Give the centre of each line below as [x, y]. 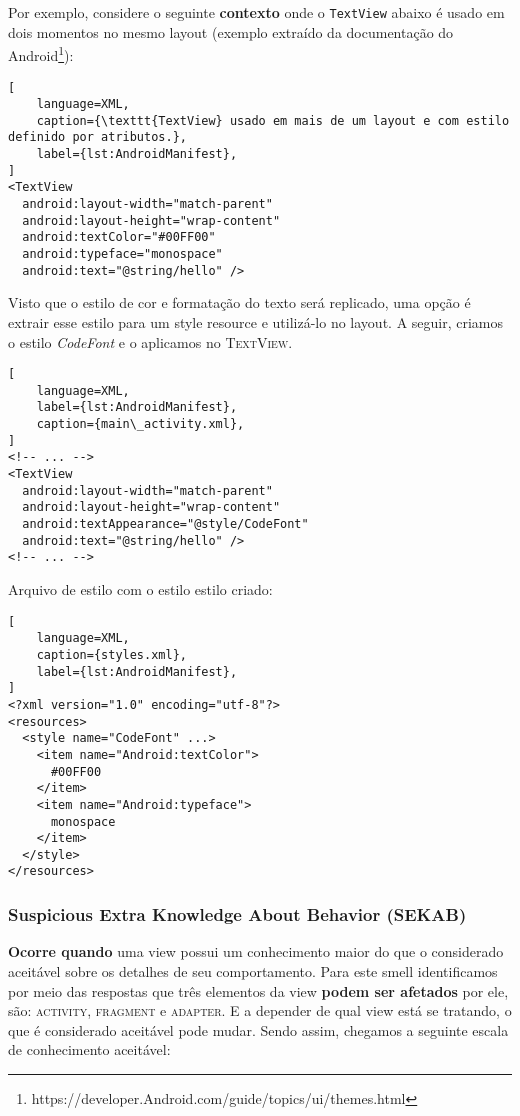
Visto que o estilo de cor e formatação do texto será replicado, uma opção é [239, 302]
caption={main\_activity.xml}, [140, 424]
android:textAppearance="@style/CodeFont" [165, 524]
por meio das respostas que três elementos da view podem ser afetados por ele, [258, 990]
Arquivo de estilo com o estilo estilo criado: [140, 589]
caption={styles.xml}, [111, 654]
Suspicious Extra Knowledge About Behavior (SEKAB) [237, 914]
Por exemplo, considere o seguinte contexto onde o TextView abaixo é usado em [256, 12]
